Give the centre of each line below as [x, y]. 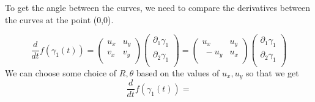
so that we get [272, 72]
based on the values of [178, 72]
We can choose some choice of [61, 72]
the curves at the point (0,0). [59, 19]
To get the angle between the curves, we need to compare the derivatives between [158, 7]
